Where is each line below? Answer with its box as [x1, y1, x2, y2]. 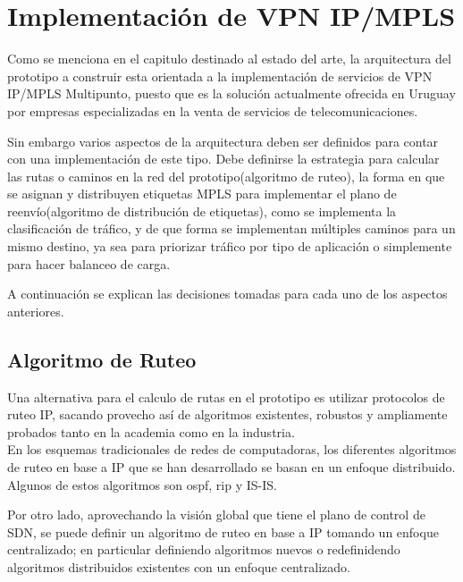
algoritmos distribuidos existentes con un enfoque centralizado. [7, 557, 350, 576]
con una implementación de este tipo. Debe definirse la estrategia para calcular [7, 149, 440, 168]
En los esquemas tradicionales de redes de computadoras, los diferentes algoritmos [7, 440, 457, 459]
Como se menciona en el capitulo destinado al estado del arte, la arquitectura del [7, 49, 451, 68]
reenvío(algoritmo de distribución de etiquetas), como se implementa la [7, 201, 397, 220]
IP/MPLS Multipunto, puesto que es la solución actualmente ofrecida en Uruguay [7, 84, 456, 103]
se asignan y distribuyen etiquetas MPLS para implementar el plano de [7, 184, 397, 203]
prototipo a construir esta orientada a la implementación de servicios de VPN [7, 66, 433, 85]
